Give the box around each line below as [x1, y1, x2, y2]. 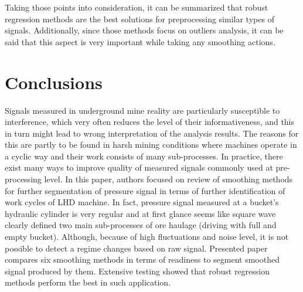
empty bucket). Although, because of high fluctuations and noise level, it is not [5, 230, 289, 243]
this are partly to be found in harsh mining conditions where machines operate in [5, 138, 297, 151]
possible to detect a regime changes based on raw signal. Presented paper [5, 242, 268, 254]
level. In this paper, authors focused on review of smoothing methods [44, 173, 293, 185]
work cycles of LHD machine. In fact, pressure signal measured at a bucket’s [5, 196, 279, 208]
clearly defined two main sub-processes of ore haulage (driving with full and [5, 219, 277, 231]
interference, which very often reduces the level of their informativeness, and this [5, 116, 295, 128]
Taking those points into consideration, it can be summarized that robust [5, 1, 268, 13]
